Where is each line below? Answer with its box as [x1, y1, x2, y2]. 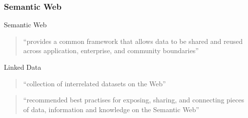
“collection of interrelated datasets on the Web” [23, 78, 166, 88]
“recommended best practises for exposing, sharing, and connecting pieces [23, 95, 244, 105]
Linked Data [4, 62, 41, 72]
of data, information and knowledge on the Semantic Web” [23, 104, 199, 114]
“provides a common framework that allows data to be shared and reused [23, 36, 243, 46]
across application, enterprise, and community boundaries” [23, 45, 199, 56]
